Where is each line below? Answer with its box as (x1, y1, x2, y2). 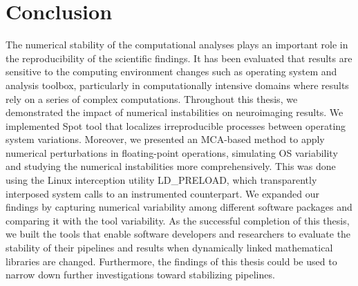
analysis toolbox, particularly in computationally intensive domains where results (6, 77, 349, 92)
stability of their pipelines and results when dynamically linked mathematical (6, 240, 333, 255)
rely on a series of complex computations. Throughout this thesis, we (6, 91, 298, 106)
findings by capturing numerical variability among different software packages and (6, 200, 352, 214)
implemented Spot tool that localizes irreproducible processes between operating (6, 118, 346, 133)
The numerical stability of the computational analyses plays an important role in (6, 37, 348, 52)
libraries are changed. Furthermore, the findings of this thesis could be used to (6, 254, 337, 268)
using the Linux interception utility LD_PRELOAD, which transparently (6, 173, 317, 187)
